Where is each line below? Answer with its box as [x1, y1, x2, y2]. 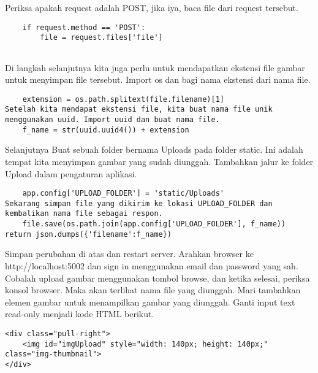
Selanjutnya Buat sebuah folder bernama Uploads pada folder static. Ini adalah [5, 143, 303, 156]
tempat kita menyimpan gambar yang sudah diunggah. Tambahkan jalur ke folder [5, 155, 314, 167]
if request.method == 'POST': [22, 23, 146, 32]
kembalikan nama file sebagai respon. [5, 209, 163, 218]
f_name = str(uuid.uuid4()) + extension [22, 125, 189, 134]
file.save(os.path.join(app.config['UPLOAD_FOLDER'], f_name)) [22, 220, 286, 229]
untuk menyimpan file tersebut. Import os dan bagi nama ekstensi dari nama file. [5, 73, 311, 86]
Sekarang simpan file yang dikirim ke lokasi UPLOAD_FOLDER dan [5, 199, 273, 208]
